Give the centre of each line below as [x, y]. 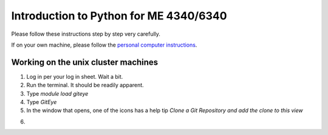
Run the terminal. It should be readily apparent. [85, 85]
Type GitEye [42, 102]
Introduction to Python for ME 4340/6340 [119, 16]
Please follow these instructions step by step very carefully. [86, 34]
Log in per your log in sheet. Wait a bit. [75, 76]
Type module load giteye [57, 93]
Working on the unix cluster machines [85, 62]
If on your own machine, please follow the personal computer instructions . [104, 45]
